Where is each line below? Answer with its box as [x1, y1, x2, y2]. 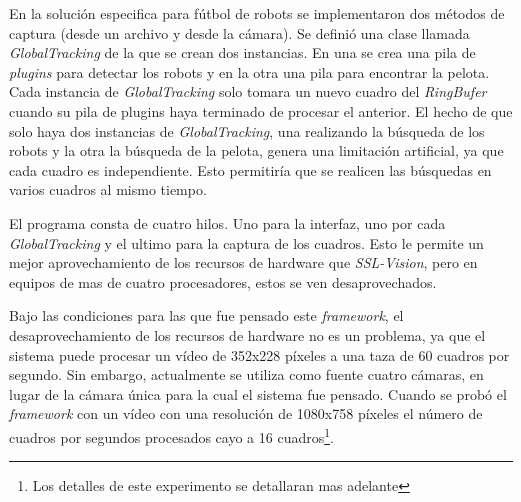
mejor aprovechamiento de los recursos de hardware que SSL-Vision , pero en [9, 252, 478, 273]
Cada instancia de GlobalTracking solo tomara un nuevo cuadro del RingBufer [9, 81, 487, 102]
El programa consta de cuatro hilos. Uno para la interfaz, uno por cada [9, 212, 446, 233]
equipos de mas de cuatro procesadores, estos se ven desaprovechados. [9, 271, 437, 292]
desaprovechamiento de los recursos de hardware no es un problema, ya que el [9, 324, 486, 345]
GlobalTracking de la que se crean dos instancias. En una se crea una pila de [9, 42, 476, 63]
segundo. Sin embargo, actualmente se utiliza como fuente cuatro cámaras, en [9, 364, 484, 385]
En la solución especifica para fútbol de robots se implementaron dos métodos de [9, 3, 505, 23]
